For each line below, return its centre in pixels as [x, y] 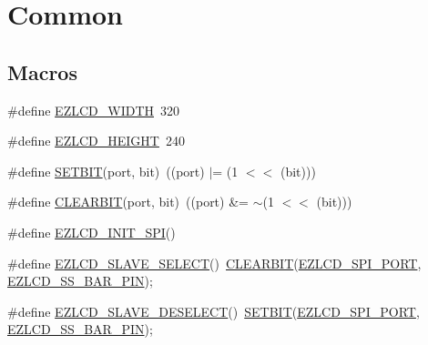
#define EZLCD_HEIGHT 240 [96, 141]
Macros [42, 71]
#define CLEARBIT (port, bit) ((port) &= [128, 202]
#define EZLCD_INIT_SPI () [92, 232]
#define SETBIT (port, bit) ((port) [106, 171]
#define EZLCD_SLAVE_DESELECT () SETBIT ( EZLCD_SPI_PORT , [214, 311]
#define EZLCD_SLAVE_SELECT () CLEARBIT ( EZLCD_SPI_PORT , [214, 263]
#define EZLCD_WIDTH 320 [94, 110]
